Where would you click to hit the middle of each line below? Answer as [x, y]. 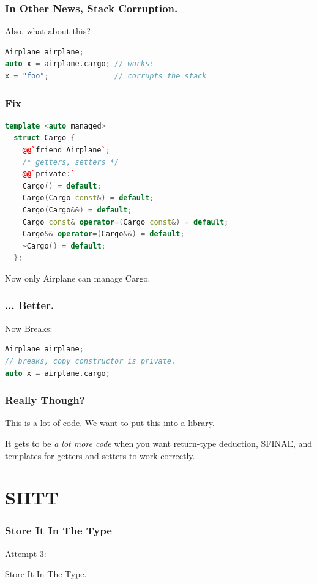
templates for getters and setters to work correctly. [100, 455]
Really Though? [45, 400]
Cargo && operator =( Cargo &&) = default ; [103, 234]
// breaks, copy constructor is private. [91, 361]
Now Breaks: [29, 328]
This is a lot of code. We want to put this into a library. [110, 423]
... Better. [30, 305]
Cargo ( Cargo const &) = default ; [88, 198]
